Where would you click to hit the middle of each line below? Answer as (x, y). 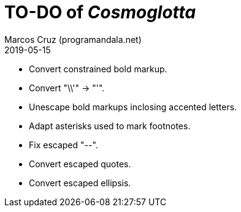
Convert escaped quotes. (80, 164)
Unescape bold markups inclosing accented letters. (133, 107)
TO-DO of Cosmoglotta (100, 12)
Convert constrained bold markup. (98, 69)
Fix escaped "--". (63, 145)
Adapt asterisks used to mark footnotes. (110, 126)
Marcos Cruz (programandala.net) (73, 39)
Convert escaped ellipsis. (80, 183)
